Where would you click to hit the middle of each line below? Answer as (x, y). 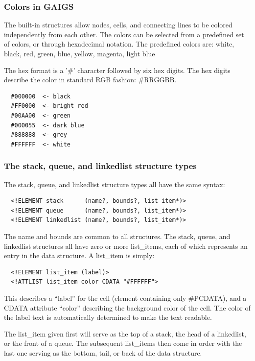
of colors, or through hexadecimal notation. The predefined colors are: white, (119, 44)
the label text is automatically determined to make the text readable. (108, 317)
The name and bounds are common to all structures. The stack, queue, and (117, 236)
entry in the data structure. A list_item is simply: (79, 255)
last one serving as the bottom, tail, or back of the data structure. (103, 352)
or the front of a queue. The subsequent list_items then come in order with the (123, 343)
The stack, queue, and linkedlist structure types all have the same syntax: (115, 184)
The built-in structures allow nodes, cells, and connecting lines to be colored (118, 25)
